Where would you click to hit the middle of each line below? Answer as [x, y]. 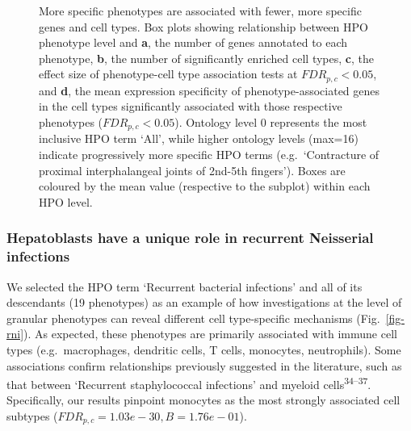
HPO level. [66, 201]
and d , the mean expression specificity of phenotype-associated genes [210, 90]
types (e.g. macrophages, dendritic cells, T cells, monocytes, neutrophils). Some [204, 349]
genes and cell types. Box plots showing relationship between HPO [203, 26]
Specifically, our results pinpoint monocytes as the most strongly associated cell [203, 400]
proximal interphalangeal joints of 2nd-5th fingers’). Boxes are [192, 170]
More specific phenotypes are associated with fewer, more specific [200, 10]
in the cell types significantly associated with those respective [191, 106]
